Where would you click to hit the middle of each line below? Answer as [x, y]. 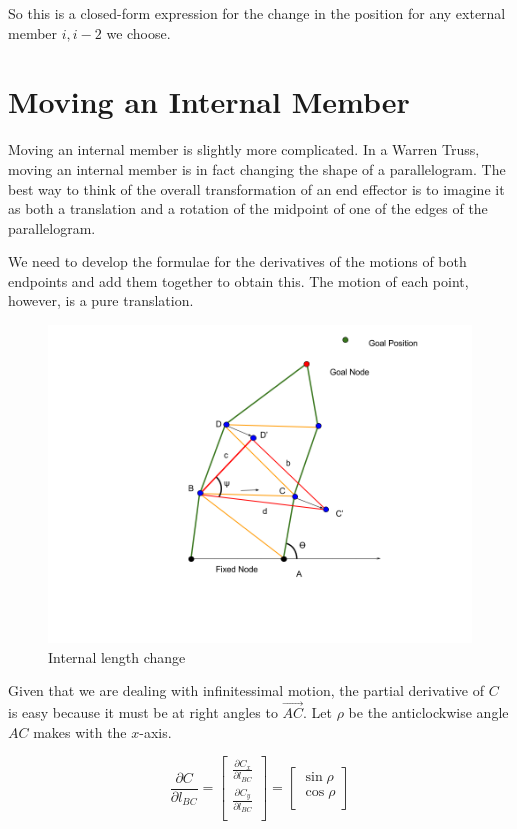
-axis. [155, 731]
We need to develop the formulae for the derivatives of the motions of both [237, 261]
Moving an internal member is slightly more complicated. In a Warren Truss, [244, 149]
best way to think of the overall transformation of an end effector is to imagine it [256, 188]
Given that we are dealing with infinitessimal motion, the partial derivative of [246, 690]
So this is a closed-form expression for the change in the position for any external [257, 13]
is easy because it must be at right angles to [143, 712]
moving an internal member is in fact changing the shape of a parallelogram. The [257, 168]
